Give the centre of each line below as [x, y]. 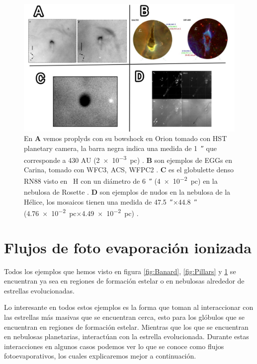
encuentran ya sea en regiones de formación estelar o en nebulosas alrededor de [124, 281]
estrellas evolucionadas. [39, 290]
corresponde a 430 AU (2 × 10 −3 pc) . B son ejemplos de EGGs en [128, 159]
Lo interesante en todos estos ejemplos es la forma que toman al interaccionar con [129, 307]
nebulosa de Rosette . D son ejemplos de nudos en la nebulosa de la [127, 192]
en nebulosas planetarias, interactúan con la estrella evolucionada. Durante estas [127, 336]
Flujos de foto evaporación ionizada [128, 247]
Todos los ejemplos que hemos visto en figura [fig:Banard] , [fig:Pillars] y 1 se [120, 271]
